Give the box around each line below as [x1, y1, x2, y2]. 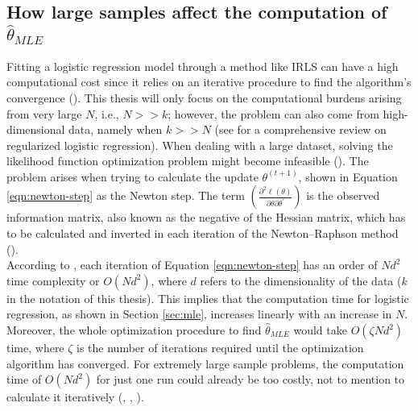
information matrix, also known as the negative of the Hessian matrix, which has [6, 209, 406, 226]
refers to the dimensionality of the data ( [200, 272, 402, 289]
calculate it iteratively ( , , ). [6, 388, 144, 405]
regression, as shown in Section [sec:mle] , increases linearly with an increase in [6, 305, 392, 322]
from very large [6, 105, 82, 122]
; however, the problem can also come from [168, 105, 379, 122]
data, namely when [68, 121, 163, 138]
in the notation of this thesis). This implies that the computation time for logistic [6, 289, 409, 306]
